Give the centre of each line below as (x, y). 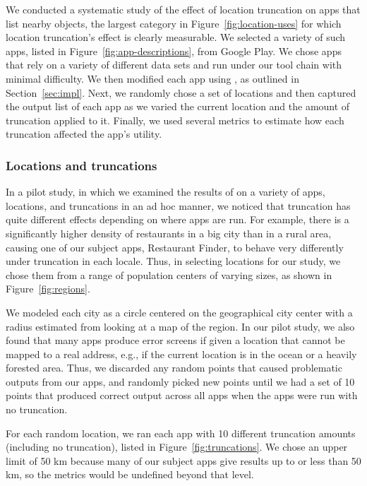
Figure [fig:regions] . (48, 289)
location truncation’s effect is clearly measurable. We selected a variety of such (176, 37)
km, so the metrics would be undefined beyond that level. (130, 474)
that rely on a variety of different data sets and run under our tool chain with (174, 65)
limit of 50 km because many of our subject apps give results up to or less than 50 (183, 460)
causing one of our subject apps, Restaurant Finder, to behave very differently (175, 247)
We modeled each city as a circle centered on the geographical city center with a (179, 312)
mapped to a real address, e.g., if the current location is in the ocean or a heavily (181, 354)
